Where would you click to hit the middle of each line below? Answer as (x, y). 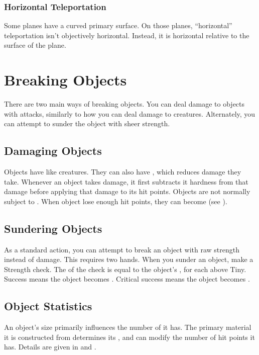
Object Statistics (48, 306)
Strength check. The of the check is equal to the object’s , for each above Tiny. (125, 269)
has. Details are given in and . (50, 347)
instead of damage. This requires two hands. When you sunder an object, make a (129, 259)
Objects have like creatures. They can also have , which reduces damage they (123, 172)
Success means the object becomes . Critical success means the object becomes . (127, 279)
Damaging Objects (53, 151)
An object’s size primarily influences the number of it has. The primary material (128, 327)
